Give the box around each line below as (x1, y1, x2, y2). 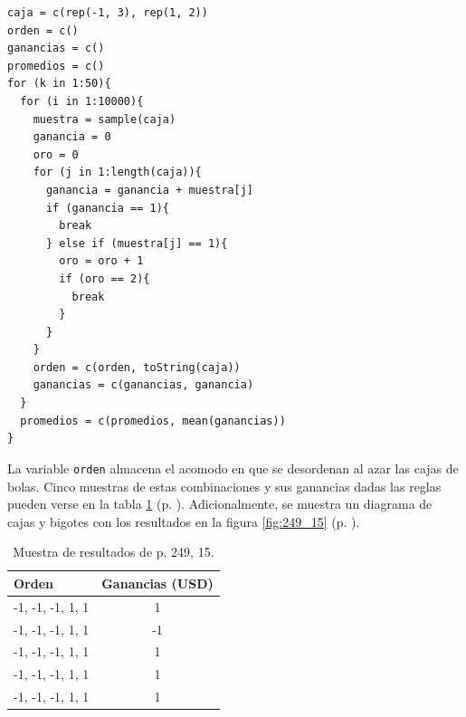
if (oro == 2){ (59, 272, 150, 285)
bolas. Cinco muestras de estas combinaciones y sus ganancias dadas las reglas (7, 476, 442, 495)
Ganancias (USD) (101, 573, 214, 592)
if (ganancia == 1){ (45, 201, 169, 215)
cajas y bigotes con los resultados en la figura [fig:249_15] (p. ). (7, 511, 360, 531)
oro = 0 (33, 148, 79, 161)
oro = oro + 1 (59, 254, 144, 268)
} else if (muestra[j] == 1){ (45, 236, 228, 250)
